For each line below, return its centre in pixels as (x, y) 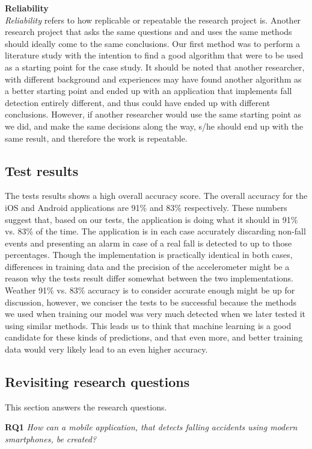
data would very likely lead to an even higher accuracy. (106, 349)
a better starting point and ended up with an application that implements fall (148, 91)
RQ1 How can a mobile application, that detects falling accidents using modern (151, 427)
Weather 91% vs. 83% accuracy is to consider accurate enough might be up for (150, 290)
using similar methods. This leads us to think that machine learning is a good (148, 325)
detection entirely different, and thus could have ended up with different (138, 102)
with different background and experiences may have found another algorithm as (153, 79)
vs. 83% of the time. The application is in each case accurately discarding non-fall (155, 231)
